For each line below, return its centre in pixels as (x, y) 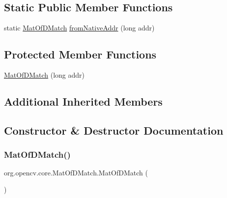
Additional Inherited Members (83, 101)
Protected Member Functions (80, 54)
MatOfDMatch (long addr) (44, 75)
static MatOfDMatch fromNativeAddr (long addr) (79, 28)
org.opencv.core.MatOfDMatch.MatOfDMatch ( (76, 173)
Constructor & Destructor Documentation (114, 130)
